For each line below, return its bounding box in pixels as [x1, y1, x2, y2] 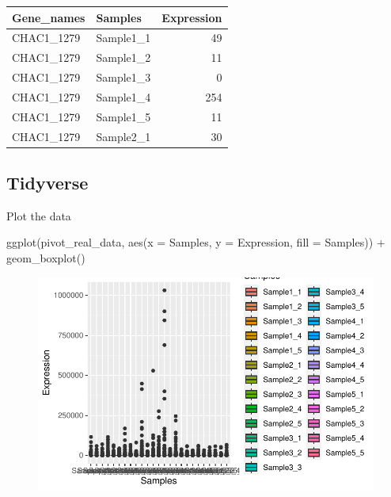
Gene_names [12, 9, 85, 25]
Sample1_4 [96, 88, 151, 105]
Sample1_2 [96, 49, 151, 66]
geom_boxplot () [6, 250, 85, 266]
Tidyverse [6, 170, 89, 195]
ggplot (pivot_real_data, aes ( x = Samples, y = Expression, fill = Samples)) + [6, 234, 385, 250]
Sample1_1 [96, 29, 151, 46]
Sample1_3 [96, 69, 151, 86]
